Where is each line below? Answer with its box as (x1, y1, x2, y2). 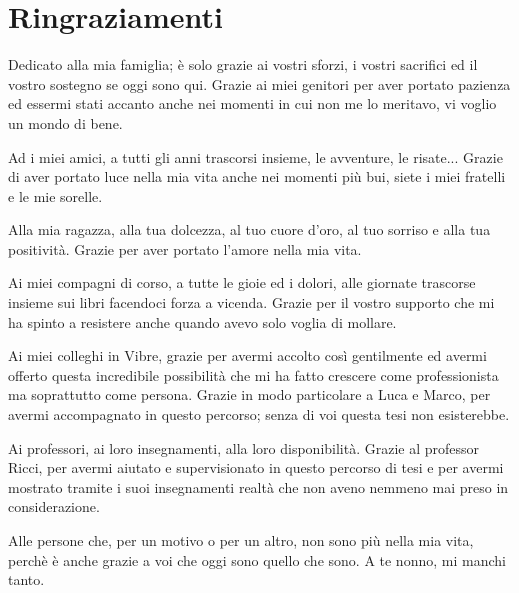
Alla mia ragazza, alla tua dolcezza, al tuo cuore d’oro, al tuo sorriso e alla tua (8, 219, 491, 240)
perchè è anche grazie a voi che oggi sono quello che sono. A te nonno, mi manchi (8, 549, 506, 570)
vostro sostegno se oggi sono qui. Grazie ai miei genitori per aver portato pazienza (8, 73, 511, 94)
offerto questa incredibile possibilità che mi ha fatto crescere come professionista (8, 364, 499, 385)
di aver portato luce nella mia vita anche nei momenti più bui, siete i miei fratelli (8, 166, 506, 187)
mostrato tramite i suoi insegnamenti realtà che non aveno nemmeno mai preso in (8, 476, 509, 497)
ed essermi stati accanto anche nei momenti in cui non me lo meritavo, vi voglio (8, 93, 497, 114)
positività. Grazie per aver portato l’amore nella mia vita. (8, 238, 362, 259)
